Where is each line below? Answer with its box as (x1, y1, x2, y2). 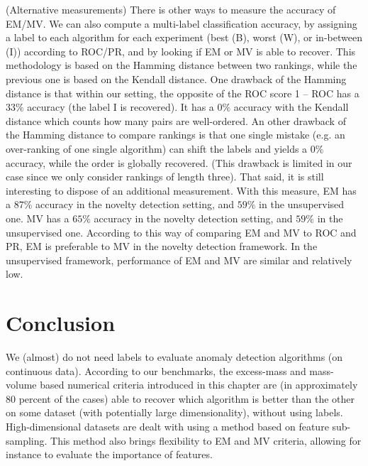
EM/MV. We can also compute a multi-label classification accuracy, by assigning (6, 16, 357, 31)
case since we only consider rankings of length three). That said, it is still (6, 169, 324, 184)
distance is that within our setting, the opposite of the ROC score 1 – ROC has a (6, 85, 359, 100)
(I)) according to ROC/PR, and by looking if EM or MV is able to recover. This (6, 43, 356, 58)
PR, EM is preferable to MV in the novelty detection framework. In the (6, 239, 318, 254)
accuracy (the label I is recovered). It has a (27, 99, 214, 114)
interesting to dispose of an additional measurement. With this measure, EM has (6, 183, 357, 197)
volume (6, 377, 37, 392)
